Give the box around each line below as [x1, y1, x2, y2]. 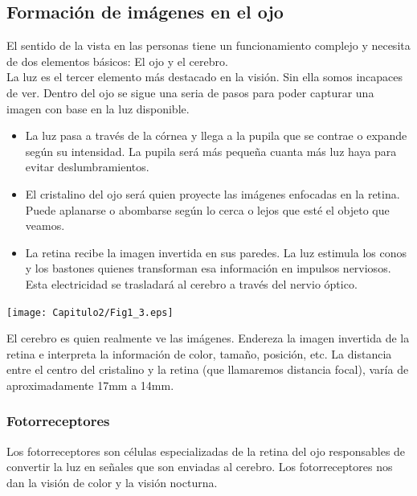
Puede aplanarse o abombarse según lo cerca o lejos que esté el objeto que [25, 201, 390, 218]
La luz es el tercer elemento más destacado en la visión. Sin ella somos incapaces [6, 68, 403, 85]
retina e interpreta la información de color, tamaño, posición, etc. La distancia [6, 345, 392, 362]
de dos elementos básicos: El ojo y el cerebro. [6, 52, 228, 69]
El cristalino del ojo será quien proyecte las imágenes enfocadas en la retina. [25, 185, 400, 202]
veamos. [25, 217, 65, 234]
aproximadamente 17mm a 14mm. [6, 376, 174, 393]
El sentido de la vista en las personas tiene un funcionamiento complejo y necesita [6, 37, 411, 54]
